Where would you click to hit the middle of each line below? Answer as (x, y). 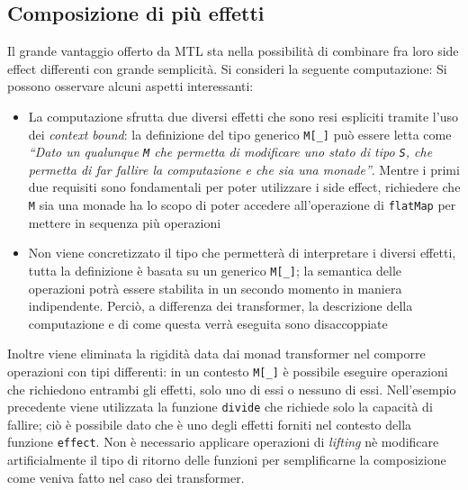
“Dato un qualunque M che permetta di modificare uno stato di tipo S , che (230, 152)
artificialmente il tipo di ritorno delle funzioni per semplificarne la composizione (227, 460)
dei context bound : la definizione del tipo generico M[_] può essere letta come (240, 134)
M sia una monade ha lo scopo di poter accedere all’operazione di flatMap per (242, 205)
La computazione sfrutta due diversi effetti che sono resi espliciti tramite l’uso (243, 116)
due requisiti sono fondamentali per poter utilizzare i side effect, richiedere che (244, 187)
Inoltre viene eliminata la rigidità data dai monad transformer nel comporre (216, 354)
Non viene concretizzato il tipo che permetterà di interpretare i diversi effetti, (242, 253)
